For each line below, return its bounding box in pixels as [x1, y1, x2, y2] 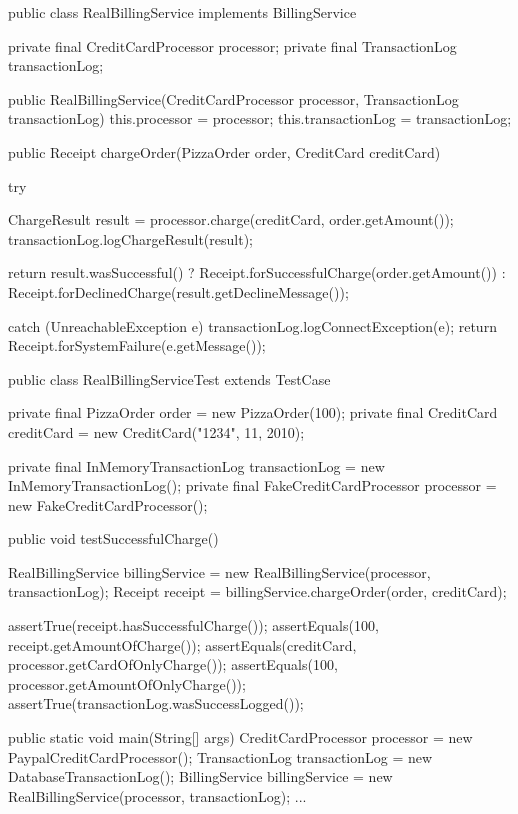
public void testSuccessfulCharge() [8, 528, 219, 549]
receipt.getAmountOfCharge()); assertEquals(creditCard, [8, 634, 357, 655]
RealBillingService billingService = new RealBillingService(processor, [8, 561, 431, 582]
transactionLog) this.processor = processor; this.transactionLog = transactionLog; [8, 108, 512, 129]
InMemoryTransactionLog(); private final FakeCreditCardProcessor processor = [8, 475, 497, 496]
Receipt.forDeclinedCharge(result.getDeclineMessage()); [8, 281, 349, 302]
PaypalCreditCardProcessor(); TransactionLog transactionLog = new [8, 746, 433, 767]
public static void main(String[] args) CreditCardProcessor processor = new [8, 727, 473, 748]
